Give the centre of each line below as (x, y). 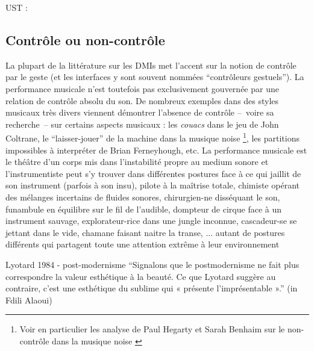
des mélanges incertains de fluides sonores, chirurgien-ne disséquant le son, (143, 197)
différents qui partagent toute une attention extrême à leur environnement (143, 244)
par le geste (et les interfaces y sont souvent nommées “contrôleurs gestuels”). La (155, 77)
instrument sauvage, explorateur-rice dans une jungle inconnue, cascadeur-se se (151, 221)
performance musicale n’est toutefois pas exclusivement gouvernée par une (142, 88)
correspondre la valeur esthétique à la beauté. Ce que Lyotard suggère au (141, 276)
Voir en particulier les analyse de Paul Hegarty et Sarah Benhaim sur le (152, 329)
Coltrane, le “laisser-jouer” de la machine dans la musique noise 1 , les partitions (152, 137)
